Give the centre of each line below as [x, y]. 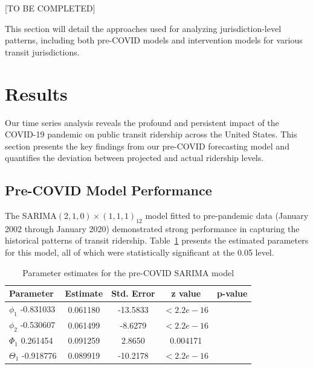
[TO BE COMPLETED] [50, 8]
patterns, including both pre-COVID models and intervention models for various [154, 40]
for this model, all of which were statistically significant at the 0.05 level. [140, 252]
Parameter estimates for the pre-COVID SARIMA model [128, 272]
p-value [232, 293]
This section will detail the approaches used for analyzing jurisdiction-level [143, 28]
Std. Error [133, 293]
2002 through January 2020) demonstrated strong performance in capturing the [152, 228]
